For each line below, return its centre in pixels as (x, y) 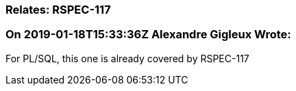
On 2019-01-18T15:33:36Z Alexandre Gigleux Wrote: (148, 35)
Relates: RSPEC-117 (58, 10)
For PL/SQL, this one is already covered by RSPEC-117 (127, 58)
